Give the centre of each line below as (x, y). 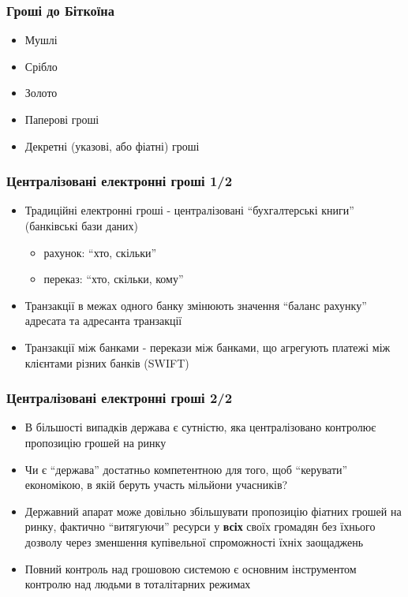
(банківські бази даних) (82, 226)
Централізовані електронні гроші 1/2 (120, 181)
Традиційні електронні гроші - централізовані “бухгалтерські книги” (189, 210)
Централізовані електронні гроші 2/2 (120, 398)
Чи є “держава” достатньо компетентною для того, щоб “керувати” (186, 469)
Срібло (41, 66)
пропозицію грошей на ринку (95, 442)
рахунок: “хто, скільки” (100, 252)
